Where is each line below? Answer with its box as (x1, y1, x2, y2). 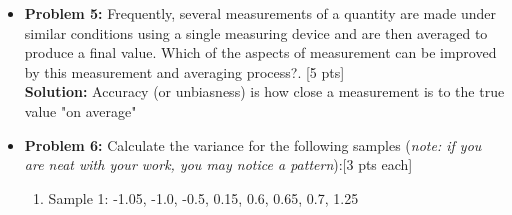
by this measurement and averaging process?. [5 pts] (24, 61, 345, 82)
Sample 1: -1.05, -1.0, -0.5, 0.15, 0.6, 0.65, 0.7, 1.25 (48, 187, 359, 208)
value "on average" (24, 100, 137, 121)
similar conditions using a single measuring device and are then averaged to (24, 22, 488, 43)
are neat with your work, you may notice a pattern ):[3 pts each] (24, 154, 413, 175)
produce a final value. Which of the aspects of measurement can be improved (24, 42, 497, 63)
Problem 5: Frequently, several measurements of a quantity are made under (24, 3, 496, 23)
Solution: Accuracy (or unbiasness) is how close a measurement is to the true (24, 81, 505, 102)
